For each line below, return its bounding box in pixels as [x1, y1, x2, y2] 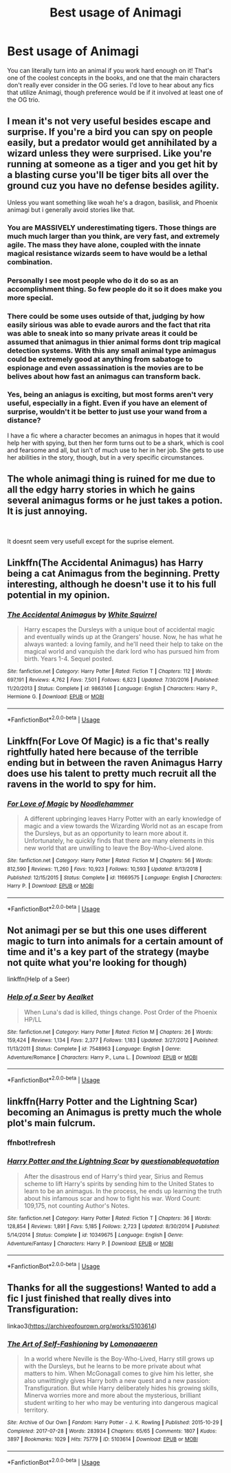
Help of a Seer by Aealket [7, 992, 94, 1002]
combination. [7, 257, 53, 266]
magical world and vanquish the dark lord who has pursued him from [23, 647, 220, 656]
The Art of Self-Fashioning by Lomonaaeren [7, 1339, 158, 1348]
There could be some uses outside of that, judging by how [7, 311, 205, 321]
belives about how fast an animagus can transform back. [7, 372, 201, 381]
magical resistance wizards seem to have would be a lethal [7, 248, 208, 258]
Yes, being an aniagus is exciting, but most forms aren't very [7, 390, 214, 400]
